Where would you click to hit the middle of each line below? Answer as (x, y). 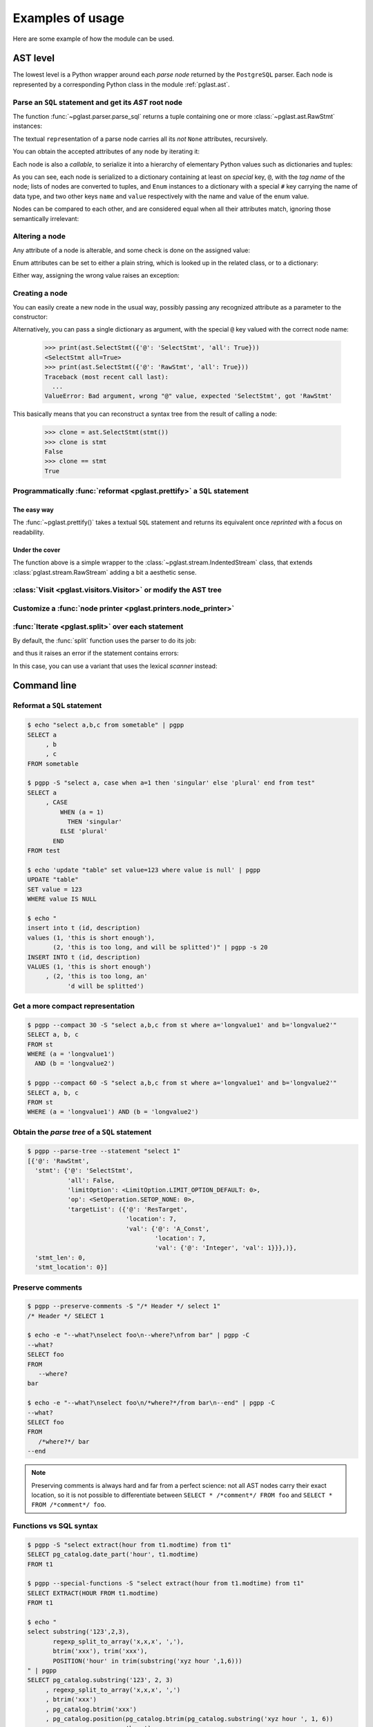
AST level (34, 58)
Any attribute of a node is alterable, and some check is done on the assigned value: (131, 250)
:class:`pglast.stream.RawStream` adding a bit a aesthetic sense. (105, 572)
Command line (45, 686)
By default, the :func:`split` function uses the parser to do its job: (105, 640)
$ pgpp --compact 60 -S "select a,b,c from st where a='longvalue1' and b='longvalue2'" (182, 1083)
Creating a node (40, 294)
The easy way (34, 509)
